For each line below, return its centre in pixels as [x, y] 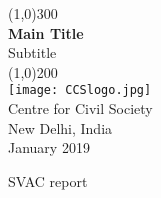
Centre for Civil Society [80, 108]
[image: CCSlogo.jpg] [80, 90]
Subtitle [32, 52]
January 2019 [49, 147]
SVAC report [48, 180]
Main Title [46, 32]
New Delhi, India [60, 127]
